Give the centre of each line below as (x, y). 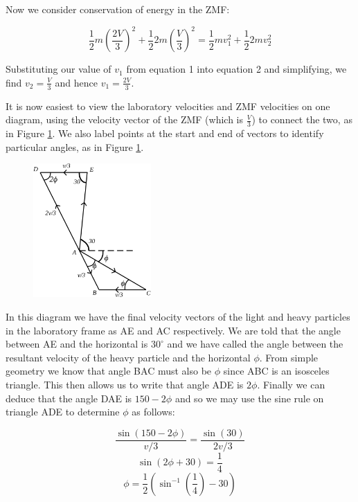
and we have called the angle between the (255, 344)
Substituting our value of (59, 69)
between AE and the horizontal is (77, 344)
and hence (76, 82)
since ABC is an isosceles (276, 371)
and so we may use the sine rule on (249, 398)
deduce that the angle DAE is (69, 398)
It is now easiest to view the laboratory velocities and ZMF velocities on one (168, 106)
